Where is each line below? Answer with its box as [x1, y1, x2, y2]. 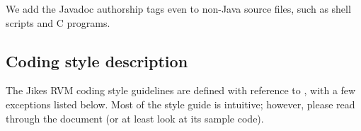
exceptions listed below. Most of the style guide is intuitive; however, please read [6, 96, 355, 111]
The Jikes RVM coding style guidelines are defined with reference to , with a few [6, 83, 356, 98]
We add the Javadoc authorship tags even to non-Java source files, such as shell [6, 1, 351, 16]
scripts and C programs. [6, 15, 110, 30]
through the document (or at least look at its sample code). [6, 110, 264, 125]
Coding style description [6, 50, 188, 72]
